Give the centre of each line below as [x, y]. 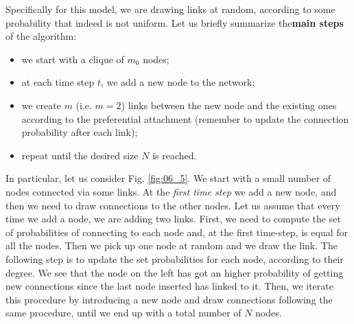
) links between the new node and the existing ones [229, 105]
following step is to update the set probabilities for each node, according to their [175, 258]
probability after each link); [80, 132]
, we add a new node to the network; [178, 82]
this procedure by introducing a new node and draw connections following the [169, 299]
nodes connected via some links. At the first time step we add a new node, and [171, 191]
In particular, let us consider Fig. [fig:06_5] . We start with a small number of [168, 178]
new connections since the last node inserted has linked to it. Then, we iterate [169, 286]
